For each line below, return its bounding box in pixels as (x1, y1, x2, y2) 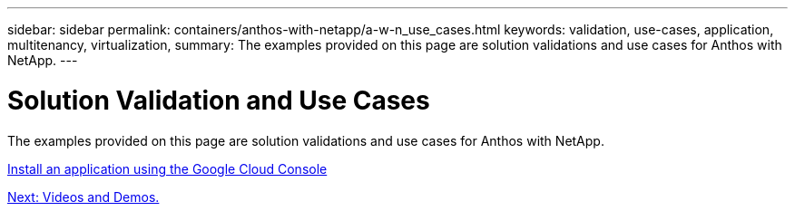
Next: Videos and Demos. (7, 188, 160, 205)
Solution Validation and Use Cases (7, 84, 430, 116)
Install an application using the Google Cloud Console (7, 160, 328, 177)
